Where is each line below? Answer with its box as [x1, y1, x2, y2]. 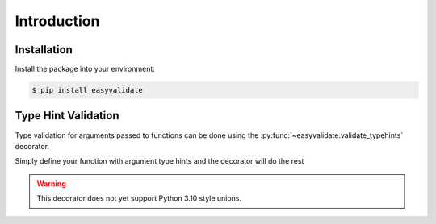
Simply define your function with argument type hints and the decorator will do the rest [15, 156, 304, 166]
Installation [15, 43, 73, 56]
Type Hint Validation [15, 109, 119, 122]
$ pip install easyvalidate [31, 85, 143, 95]
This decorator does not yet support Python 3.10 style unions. [36, 193, 242, 203]
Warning [36, 178, 66, 189]
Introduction [15, 12, 100, 30]
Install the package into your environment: [15, 64, 155, 74]
